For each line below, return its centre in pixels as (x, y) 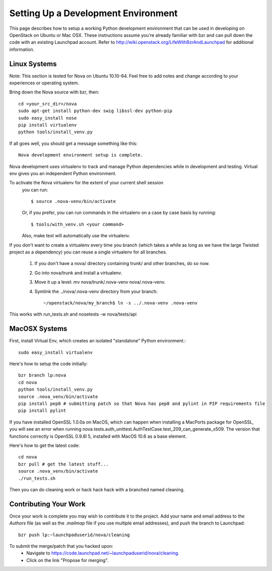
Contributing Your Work (47, 504)
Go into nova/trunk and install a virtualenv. (78, 273)
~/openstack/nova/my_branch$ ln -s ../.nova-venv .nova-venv (120, 303)
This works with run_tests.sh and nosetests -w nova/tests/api (73, 314)
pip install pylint (42, 411)
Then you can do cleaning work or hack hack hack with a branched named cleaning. (97, 489)
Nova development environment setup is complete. (81, 155)
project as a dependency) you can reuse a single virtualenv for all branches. (88, 252)
